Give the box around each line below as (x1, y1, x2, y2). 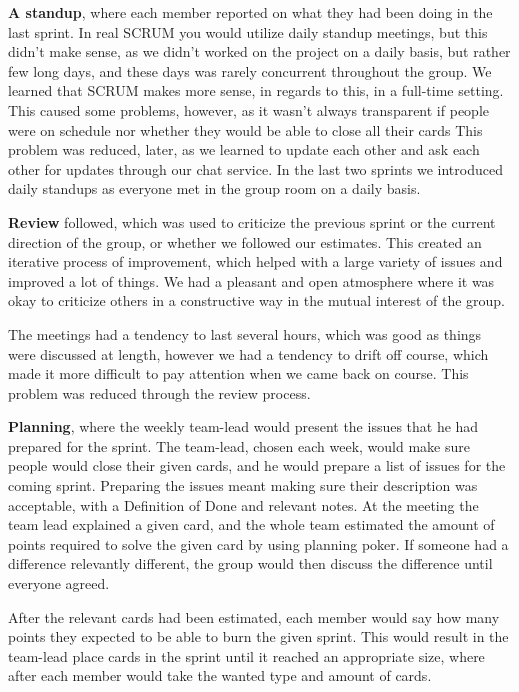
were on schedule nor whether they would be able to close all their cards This (8, 119, 483, 140)
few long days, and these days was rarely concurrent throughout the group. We (8, 60, 492, 81)
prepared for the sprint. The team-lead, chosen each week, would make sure (8, 435, 470, 456)
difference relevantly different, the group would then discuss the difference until (8, 553, 493, 574)
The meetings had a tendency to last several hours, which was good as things (8, 323, 482, 344)
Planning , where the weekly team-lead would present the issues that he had (8, 416, 479, 437)
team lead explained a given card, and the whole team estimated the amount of (8, 514, 495, 535)
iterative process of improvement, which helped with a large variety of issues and (8, 251, 503, 272)
